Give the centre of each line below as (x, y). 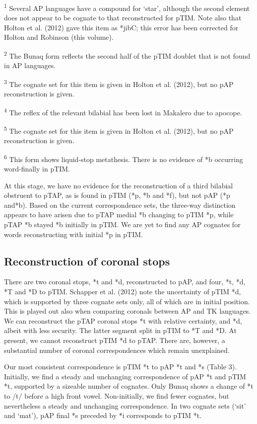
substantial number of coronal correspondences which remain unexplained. (117, 350)
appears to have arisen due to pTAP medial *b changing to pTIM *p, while (119, 214)
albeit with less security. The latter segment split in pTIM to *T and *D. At (120, 330)
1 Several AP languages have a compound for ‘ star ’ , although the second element (127, 7)
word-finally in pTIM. (37, 169)
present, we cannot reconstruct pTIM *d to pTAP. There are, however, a (115, 340)
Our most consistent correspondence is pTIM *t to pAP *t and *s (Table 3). (120, 367)
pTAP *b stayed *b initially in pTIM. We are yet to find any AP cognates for (122, 224)
